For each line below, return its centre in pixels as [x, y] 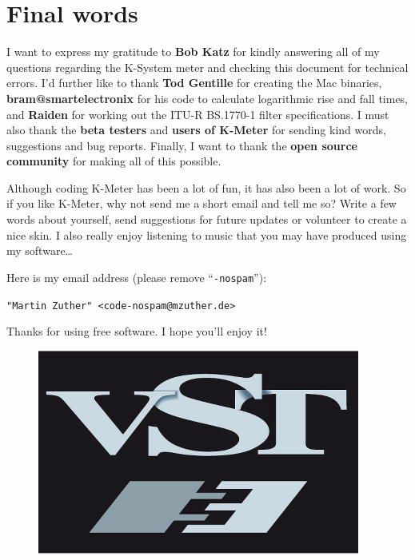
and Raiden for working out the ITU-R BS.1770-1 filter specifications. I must [198, 114]
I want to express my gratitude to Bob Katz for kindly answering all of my [193, 52]
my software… [40, 250]
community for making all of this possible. [114, 161]
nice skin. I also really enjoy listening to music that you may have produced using [207, 234]
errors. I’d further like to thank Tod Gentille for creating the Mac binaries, [194, 83]
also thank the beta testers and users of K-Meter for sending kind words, [196, 130]
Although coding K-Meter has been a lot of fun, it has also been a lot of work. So [206, 187]
